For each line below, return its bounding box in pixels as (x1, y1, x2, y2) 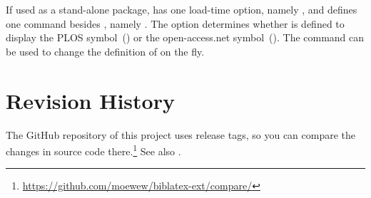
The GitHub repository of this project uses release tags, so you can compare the (6, 127, 356, 142)
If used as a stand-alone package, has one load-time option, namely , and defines (6, 2, 357, 16)
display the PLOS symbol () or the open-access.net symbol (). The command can (6, 30, 365, 45)
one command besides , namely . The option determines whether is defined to (6, 16, 345, 31)
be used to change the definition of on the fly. (6, 43, 205, 58)
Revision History (6, 85, 175, 115)
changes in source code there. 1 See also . (6, 142, 181, 158)
